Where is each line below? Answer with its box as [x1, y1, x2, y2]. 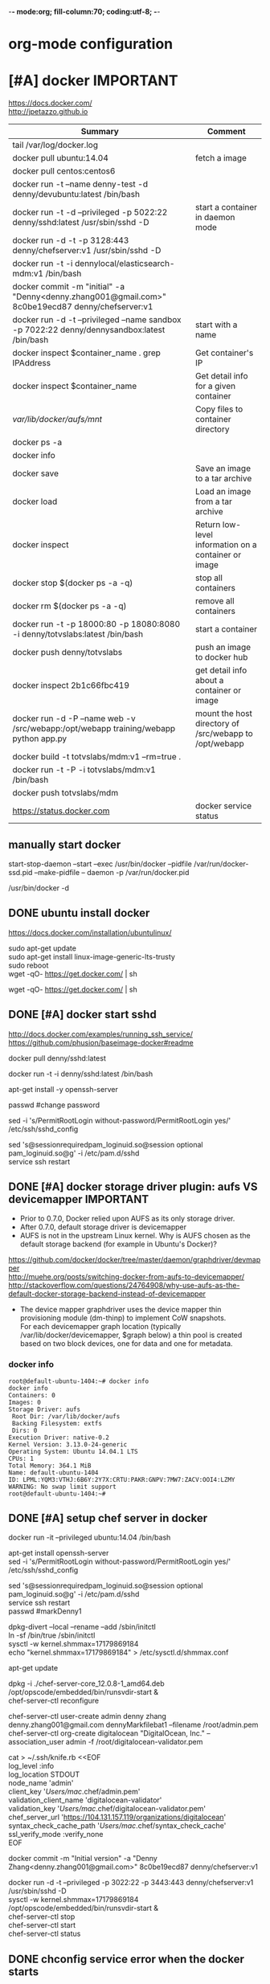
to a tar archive [195, 473, 252, 485]
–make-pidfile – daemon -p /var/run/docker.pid [34, 867, 190, 877]
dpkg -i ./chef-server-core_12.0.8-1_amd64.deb [8, 1679, 165, 1688]
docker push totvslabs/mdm [12, 787, 119, 799]
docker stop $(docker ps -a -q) [12, 578, 133, 589]
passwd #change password [8, 1100, 100, 1110]
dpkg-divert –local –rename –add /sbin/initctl [8, 1622, 157, 1632]
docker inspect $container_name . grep [12, 347, 161, 358]
